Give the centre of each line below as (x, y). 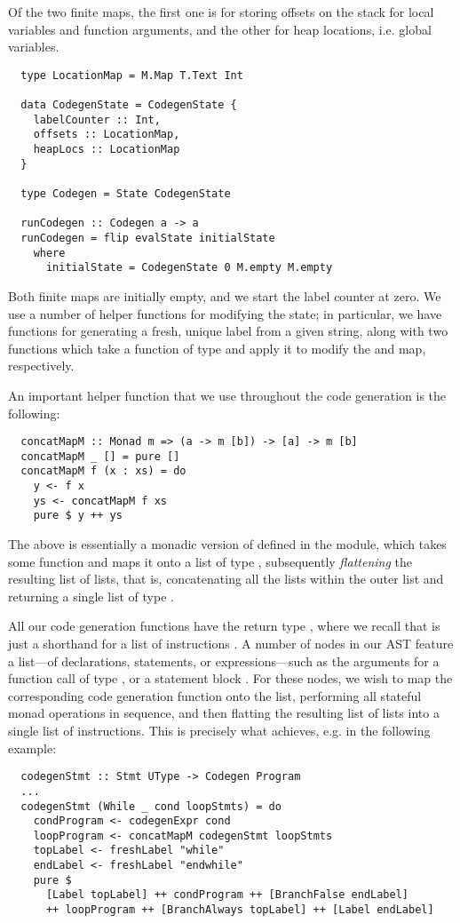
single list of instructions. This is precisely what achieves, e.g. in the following (219, 730)
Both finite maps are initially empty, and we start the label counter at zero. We (225, 295)
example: (32, 748)
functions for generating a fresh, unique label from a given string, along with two (228, 331)
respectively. (41, 366)
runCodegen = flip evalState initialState (148, 238)
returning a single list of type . (91, 596)
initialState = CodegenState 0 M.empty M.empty (189, 268)
